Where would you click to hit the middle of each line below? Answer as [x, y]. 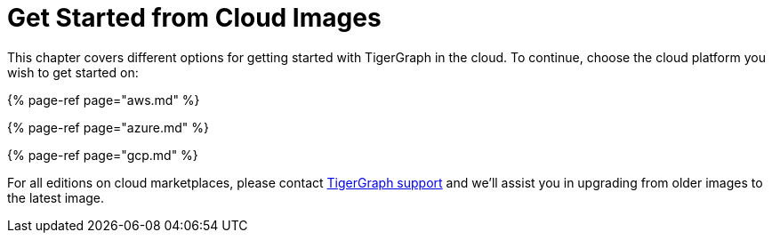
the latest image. [56, 197]
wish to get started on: [73, 72]
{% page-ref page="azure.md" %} [108, 127]
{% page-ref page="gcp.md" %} [103, 155]
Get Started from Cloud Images [194, 18]
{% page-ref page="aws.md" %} [104, 100]
